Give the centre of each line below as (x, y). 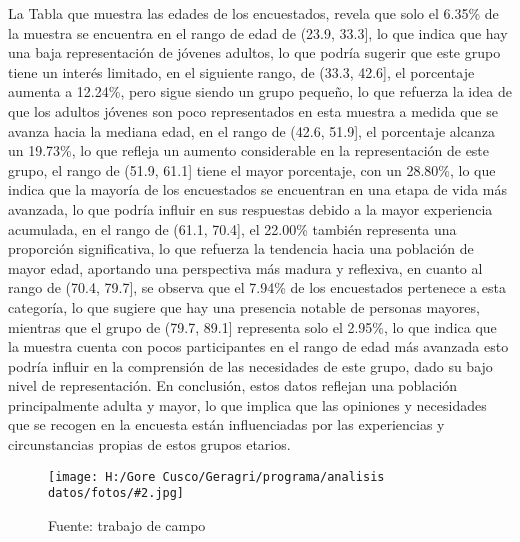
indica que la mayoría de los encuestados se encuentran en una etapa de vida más (257, 189)
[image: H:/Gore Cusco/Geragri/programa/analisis (216, 476)
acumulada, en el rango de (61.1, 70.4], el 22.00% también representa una (232, 228)
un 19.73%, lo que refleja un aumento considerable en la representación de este (249, 150)
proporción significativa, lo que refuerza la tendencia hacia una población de (241, 248)
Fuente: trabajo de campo (127, 524)
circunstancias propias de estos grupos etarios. (149, 444)
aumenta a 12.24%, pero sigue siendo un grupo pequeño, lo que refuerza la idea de (260, 91)
